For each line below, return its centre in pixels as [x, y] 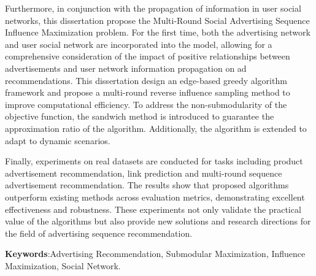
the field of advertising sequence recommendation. [99, 233]
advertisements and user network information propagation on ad [126, 68]
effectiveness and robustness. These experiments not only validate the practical [153, 209]
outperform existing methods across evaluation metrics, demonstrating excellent [155, 197]
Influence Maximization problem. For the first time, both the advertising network [158, 32]
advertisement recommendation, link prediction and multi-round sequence [144, 173]
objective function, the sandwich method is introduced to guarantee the [140, 116]
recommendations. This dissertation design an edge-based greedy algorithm [146, 80]
